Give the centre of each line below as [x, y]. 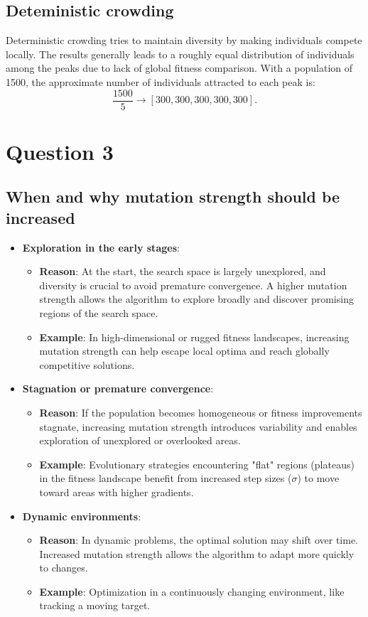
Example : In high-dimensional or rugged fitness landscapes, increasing [194, 337]
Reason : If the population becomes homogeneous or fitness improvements [201, 412]
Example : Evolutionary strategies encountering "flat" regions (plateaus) [197, 464]
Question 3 [60, 151]
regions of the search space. [99, 312]
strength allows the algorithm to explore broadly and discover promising [196, 299]
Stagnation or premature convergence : [118, 388]
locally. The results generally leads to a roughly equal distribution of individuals [180, 54]
